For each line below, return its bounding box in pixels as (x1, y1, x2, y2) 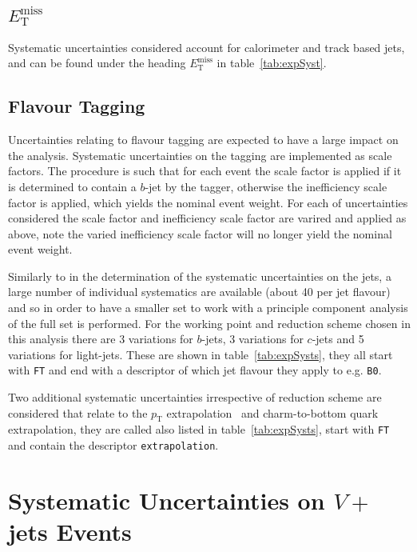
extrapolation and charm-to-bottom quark (166, 404, 379, 421)
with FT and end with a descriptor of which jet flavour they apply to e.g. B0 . (8, 362, 382, 378)
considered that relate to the (8, 404, 148, 421)
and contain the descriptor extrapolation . (8, 437, 219, 454)
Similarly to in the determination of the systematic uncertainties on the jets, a (8, 267, 391, 284)
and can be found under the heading (8, 54, 186, 71)
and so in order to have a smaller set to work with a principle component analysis (8, 299, 408, 316)
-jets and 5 (312, 330, 364, 347)
